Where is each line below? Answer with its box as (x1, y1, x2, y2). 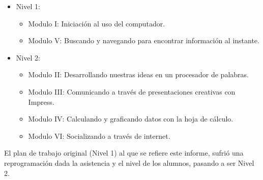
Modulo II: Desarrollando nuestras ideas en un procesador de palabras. (28, 69, 249, 80)
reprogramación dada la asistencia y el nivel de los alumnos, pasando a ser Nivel (4, 157, 254, 168)
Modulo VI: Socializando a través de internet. (28, 130, 170, 141)
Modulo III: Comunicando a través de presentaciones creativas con (28, 86, 236, 97)
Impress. (28, 96, 54, 107)
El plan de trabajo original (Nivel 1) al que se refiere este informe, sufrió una (4, 147, 244, 158)
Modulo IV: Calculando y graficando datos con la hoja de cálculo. (28, 113, 233, 124)
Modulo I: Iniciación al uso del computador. (28, 18, 165, 28)
